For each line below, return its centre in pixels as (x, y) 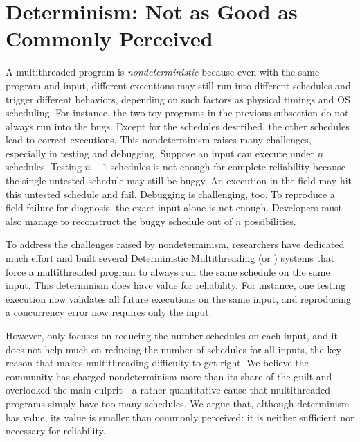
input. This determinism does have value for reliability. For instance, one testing (176, 285)
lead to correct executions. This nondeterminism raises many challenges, (159, 140)
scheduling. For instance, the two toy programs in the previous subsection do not (177, 113)
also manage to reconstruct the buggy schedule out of (119, 221)
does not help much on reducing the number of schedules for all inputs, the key (173, 349)
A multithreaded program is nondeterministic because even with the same (163, 72)
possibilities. (270, 221)
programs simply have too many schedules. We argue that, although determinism (178, 403)
